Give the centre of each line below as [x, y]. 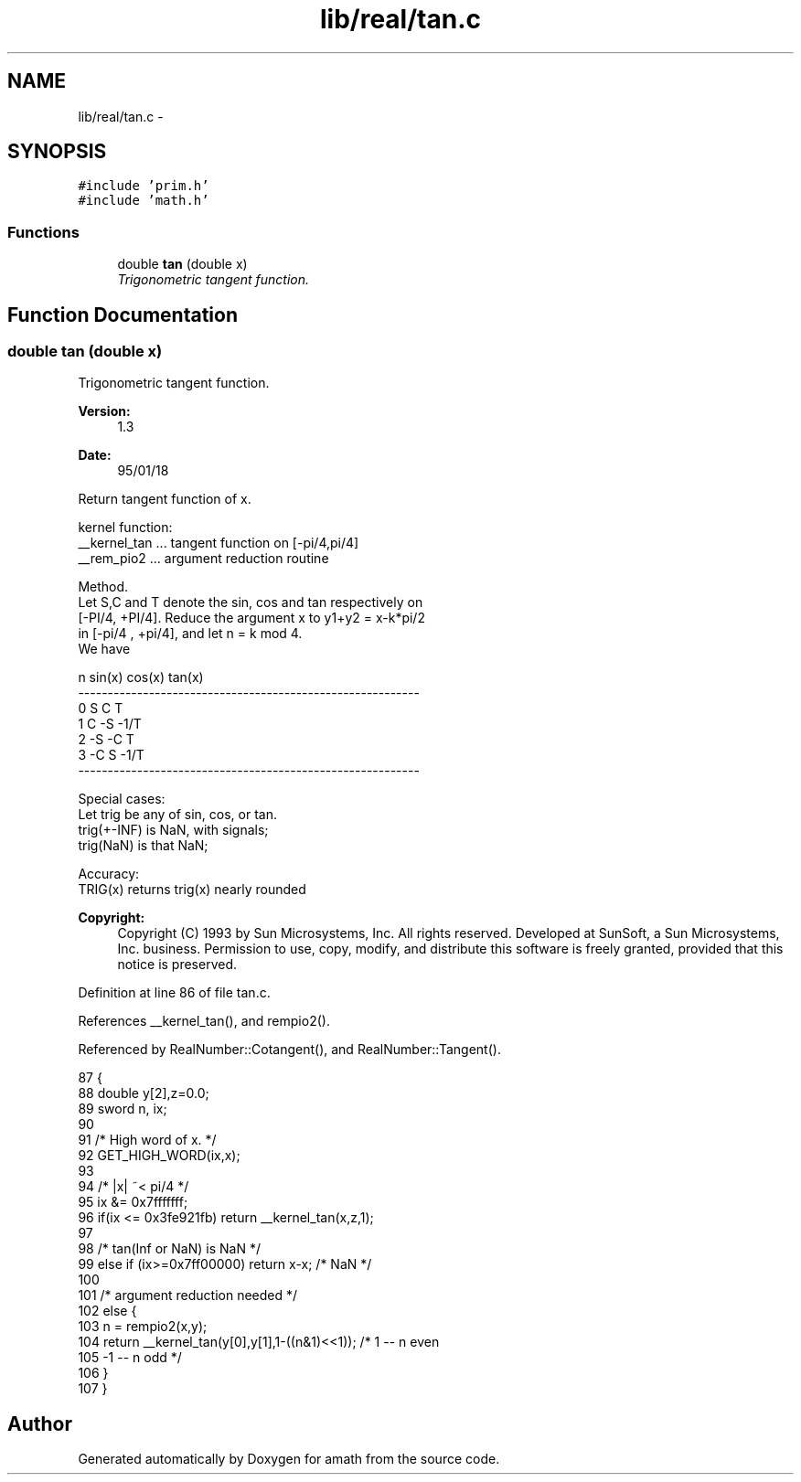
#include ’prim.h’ [144, 186]
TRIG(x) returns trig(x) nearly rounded [192, 890]
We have [104, 649]
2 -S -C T [106, 740]
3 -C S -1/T [111, 755]
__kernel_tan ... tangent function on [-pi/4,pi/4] [219, 543]
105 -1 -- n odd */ [130, 1358]
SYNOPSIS [57, 152]
